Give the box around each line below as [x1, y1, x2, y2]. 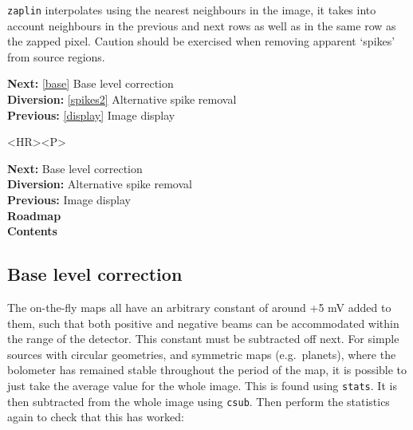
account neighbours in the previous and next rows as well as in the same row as [7, 17, 396, 34]
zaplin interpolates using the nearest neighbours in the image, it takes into [7, 2, 376, 18]
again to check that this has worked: [7, 408, 184, 425]
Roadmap [7, 207, 61, 223]
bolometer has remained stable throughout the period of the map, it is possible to [7, 361, 407, 378]
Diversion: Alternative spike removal [7, 176, 192, 192]
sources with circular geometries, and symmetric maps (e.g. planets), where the [7, 345, 396, 362]
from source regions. [7, 48, 105, 65]
